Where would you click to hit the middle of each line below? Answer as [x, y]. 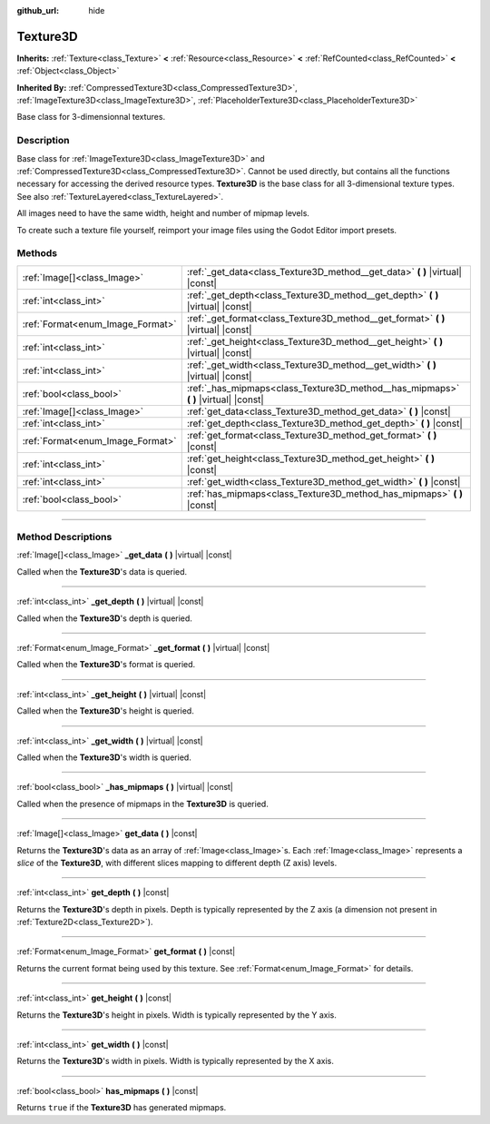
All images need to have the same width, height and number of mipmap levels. [163, 213]
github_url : [38, 10]
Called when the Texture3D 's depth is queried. [104, 618]
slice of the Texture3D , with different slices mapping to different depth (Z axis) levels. [177, 863]
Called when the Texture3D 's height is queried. [105, 711]
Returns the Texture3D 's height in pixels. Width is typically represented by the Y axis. [177, 1015]
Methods [37, 253]
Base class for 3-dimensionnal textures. [91, 117]
